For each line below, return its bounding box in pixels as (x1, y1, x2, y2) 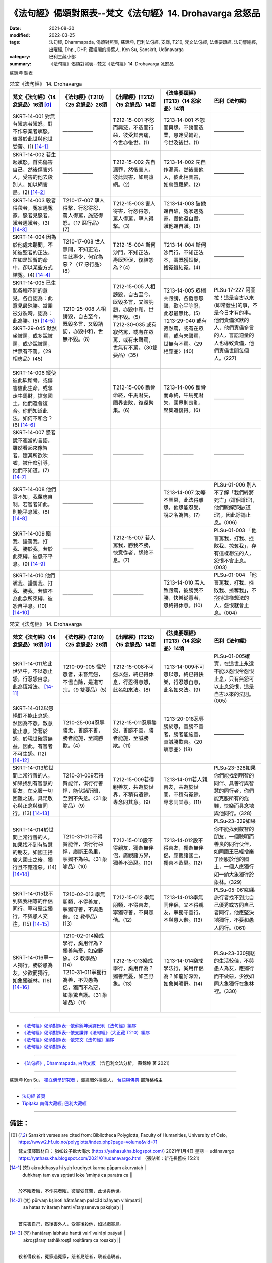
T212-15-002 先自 (113, 158, 156, 165)
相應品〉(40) (163, 348, 194, 355)
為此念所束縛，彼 (12, 595, 53, 602)
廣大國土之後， (12, 856, 48, 863)
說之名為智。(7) (163, 511, 200, 518)
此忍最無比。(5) (163, 310, 201, 317)
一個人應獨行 (223, 863, 254, 870)
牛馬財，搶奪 (17, 392, 48, 399)
